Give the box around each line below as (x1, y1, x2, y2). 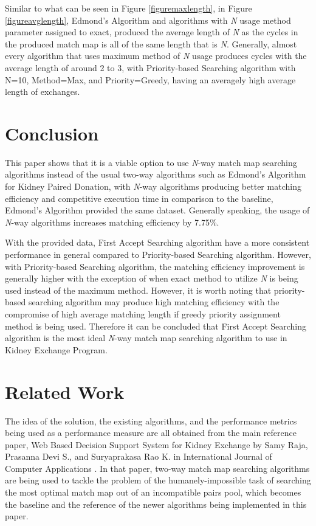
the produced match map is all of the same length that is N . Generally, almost (5, 37, 297, 50)
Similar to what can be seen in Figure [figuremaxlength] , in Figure (5, 2, 252, 14)
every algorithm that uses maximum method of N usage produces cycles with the (5, 49, 307, 62)
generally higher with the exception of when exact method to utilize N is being (5, 272, 298, 285)
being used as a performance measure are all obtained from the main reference (5, 426, 297, 439)
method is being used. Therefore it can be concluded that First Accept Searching (5, 319, 307, 332)
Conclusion (5, 120, 99, 145)
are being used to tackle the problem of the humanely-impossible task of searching (5, 474, 311, 486)
